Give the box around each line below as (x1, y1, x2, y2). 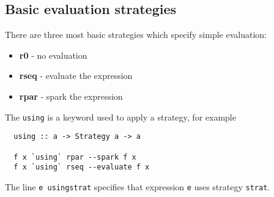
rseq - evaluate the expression (19, 69, 133, 82)
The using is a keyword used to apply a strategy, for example (5, 110, 236, 123)
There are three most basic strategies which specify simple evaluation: (5, 28, 267, 41)
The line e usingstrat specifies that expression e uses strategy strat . (5, 180, 270, 193)
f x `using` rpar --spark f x (13, 152, 136, 162)
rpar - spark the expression (19, 89, 123, 102)
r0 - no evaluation (19, 48, 87, 61)
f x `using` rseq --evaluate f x (13, 163, 150, 172)
